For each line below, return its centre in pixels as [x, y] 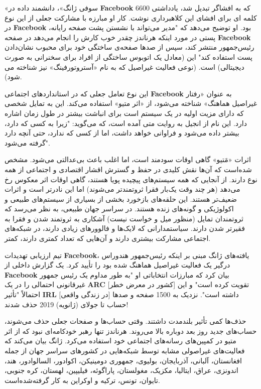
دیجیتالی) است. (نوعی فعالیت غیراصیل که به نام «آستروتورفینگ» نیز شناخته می [124, 67]
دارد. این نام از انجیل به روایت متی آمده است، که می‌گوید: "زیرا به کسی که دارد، [126, 123]
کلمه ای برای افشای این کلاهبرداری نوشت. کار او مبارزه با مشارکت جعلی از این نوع [131, 17]
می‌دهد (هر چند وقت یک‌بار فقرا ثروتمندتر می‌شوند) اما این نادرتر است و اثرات [122, 189]
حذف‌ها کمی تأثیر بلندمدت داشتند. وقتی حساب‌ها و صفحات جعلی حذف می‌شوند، [125, 321]
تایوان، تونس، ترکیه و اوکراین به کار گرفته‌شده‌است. [82, 380]
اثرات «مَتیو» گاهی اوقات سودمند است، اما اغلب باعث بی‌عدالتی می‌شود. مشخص [128, 159]
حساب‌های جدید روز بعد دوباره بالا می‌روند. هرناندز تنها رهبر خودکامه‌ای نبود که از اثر [131, 331]
